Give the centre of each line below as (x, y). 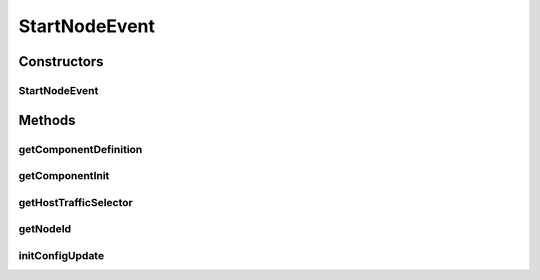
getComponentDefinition (80, 149)
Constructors (61, 61)
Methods (47, 120)
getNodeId (45, 229)
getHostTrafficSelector (76, 202)
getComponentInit (64, 176)
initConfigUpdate (61, 255)
